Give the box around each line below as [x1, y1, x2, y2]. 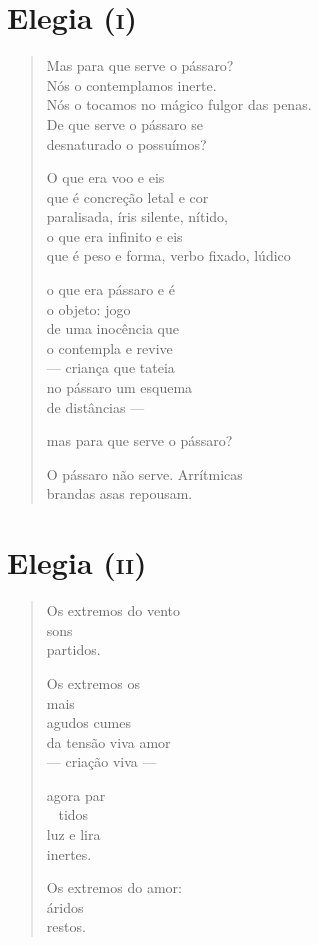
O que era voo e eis [46, 167, 165, 188]
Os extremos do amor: [46, 877, 182, 898]
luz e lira [46, 824, 101, 845]
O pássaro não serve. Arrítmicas [46, 463, 243, 484]
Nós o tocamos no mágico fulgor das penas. [46, 94, 312, 115]
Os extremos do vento [46, 600, 180, 621]
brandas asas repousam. [46, 483, 193, 504]
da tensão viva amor [46, 731, 171, 752]
